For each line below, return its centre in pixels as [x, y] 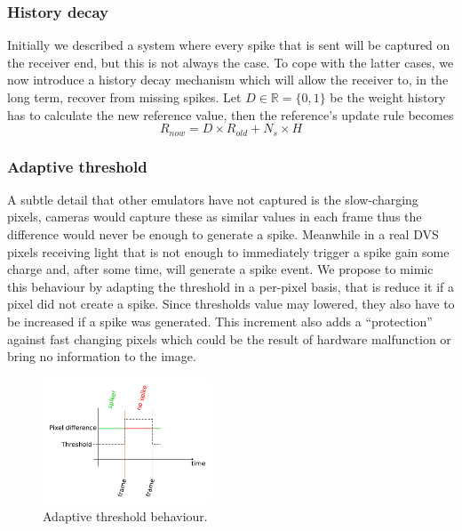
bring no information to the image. [102, 356]
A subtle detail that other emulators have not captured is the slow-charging [213, 199]
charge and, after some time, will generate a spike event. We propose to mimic [220, 269]
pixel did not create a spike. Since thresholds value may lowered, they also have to [231, 304]
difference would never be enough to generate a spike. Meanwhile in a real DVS [223, 234]
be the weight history [388, 97]
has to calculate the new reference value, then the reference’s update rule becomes [231, 114]
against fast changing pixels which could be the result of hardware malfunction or [229, 338]
